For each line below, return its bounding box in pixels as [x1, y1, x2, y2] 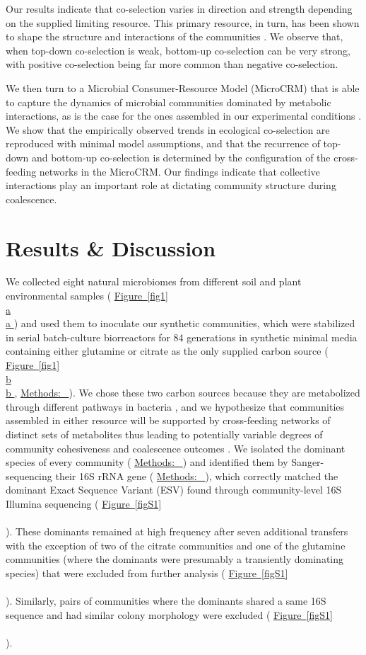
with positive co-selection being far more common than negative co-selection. [6, 57, 338, 72]
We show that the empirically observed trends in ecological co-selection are [6, 122, 330, 137]
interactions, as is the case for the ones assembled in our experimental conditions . [6, 108, 362, 123]
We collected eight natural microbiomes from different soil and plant [6, 274, 302, 289]
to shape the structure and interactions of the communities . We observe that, [6, 29, 343, 44]
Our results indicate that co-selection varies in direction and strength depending [6, 1, 353, 16]
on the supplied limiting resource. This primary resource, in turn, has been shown [6, 15, 360, 30]
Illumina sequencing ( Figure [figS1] [6, 496, 162, 511]
